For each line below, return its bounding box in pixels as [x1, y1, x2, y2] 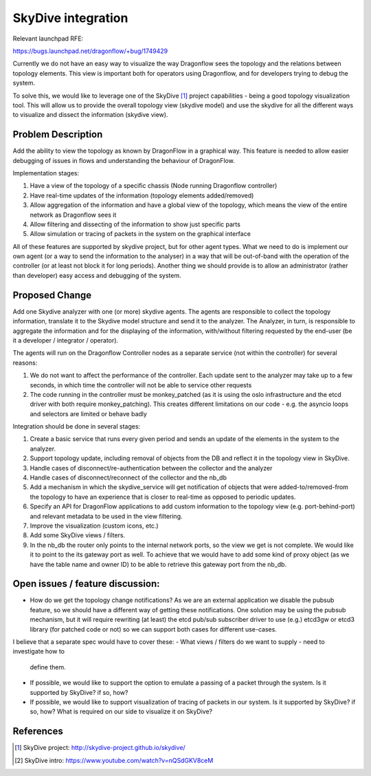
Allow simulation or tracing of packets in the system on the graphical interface [30, 230, 251, 238]
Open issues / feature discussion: [12, 578, 161, 590]
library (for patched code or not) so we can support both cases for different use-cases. [30, 625, 278, 633]
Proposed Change [12, 289, 92, 301]
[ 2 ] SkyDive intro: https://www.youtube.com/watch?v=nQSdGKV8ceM [14, 756, 214, 764]
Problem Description [12, 129, 103, 140]
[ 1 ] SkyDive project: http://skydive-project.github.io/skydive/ [14, 744, 185, 752]
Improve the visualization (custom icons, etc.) [30, 521, 159, 530]
